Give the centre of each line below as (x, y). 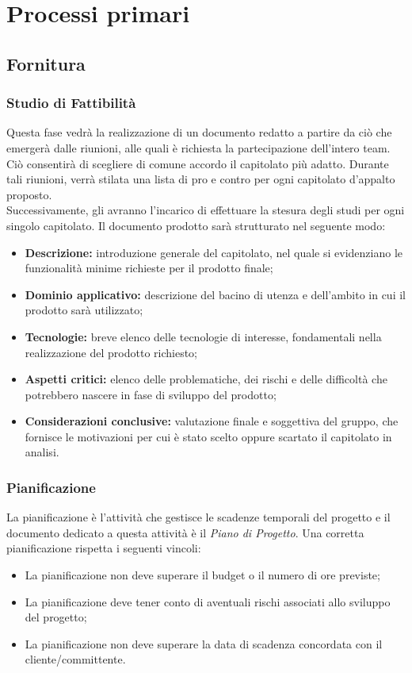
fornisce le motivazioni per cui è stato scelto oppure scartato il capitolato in (208, 436)
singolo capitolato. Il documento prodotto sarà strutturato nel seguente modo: (196, 225)
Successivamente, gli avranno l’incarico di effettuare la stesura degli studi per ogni (206, 210)
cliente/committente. (75, 659)
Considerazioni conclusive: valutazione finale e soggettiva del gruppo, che (212, 421)
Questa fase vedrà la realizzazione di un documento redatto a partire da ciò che (199, 132)
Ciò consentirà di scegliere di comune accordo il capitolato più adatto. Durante (198, 163)
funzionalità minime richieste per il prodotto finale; (149, 268)
